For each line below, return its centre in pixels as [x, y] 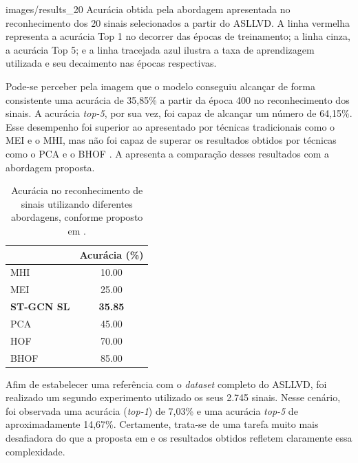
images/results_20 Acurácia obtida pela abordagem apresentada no [148, 9]
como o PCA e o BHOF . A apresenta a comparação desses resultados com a [168, 153]
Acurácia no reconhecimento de [77, 190]
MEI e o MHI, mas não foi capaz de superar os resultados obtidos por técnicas [171, 140]
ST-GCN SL [40, 306]
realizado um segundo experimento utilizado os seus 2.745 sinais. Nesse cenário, [173, 397]
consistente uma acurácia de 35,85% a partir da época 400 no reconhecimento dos [178, 99]
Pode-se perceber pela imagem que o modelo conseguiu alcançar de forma [161, 86]
